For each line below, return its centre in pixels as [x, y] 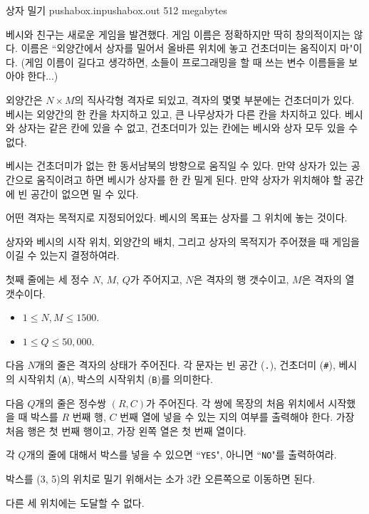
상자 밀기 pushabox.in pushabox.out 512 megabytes [116, 10]
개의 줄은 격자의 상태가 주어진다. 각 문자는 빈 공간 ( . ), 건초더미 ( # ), [185, 365]
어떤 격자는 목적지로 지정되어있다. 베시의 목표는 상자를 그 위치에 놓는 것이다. [177, 217]
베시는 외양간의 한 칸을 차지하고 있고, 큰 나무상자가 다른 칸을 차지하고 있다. [174, 114]
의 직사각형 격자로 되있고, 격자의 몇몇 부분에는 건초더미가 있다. [214, 99]
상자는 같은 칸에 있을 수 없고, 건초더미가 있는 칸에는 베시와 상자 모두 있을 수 [188, 128]
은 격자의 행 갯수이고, [241, 279]
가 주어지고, [156, 279]
